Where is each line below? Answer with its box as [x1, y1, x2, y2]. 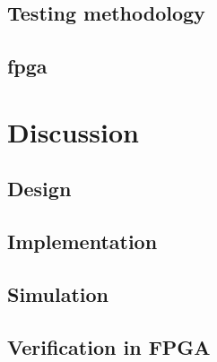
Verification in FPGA [7, 332, 211, 360]
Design [7, 175, 72, 203]
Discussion [7, 113, 139, 150]
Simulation [7, 280, 109, 307]
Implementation [7, 228, 158, 255]
